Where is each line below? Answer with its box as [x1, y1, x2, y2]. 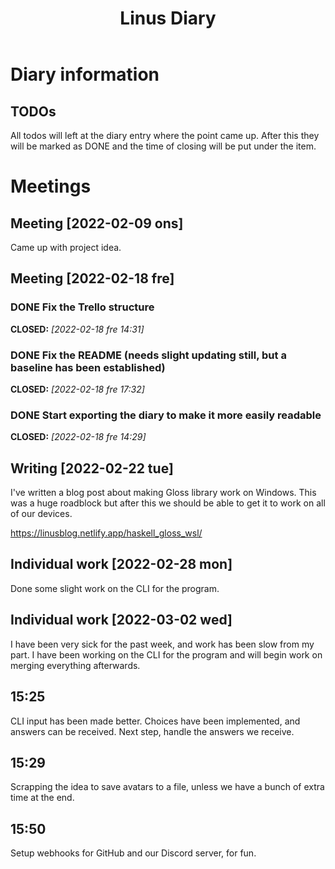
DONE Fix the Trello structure [10, 300, 155, 314]
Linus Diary [119, 7, 217, 30]
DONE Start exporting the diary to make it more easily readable [10, 408, 322, 422]
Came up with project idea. [10, 242, 122, 253]
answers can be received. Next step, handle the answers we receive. [10, 725, 295, 737]
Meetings [10, 175, 92, 198]
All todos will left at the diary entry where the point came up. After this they [10, 130, 320, 141]
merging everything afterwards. [10, 659, 141, 671]
